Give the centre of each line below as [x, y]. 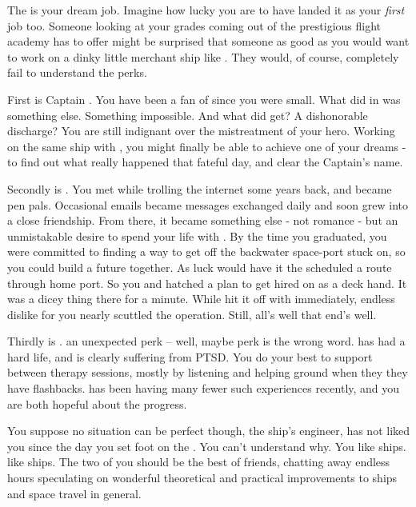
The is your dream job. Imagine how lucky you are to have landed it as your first [206, 10]
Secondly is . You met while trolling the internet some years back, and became [200, 188]
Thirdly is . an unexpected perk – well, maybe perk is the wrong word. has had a [206, 341]
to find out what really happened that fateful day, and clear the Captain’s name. [205, 162]
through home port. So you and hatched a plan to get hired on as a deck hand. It [207, 283]
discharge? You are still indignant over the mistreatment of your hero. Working [201, 131]
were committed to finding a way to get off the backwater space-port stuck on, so [206, 252]
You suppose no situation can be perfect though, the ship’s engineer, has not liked [209, 431]
